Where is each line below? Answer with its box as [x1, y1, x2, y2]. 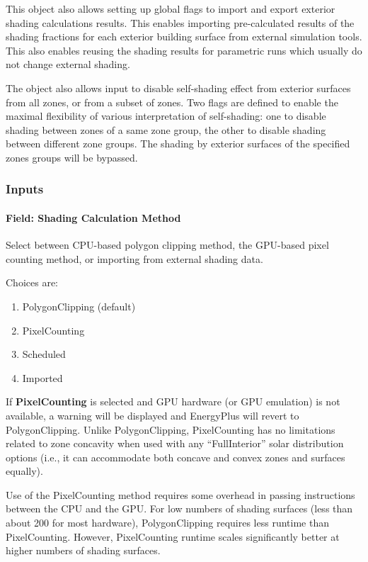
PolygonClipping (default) [22, 298, 136, 313]
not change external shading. [6, 57, 130, 72]
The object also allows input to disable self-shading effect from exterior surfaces [6, 80, 351, 95]
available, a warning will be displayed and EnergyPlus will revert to [6, 408, 299, 422]
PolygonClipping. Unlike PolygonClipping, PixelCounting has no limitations [6, 422, 335, 437]
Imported [22, 370, 63, 385]
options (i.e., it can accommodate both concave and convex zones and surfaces [6, 449, 345, 464]
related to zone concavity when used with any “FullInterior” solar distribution [6, 436, 344, 451]
